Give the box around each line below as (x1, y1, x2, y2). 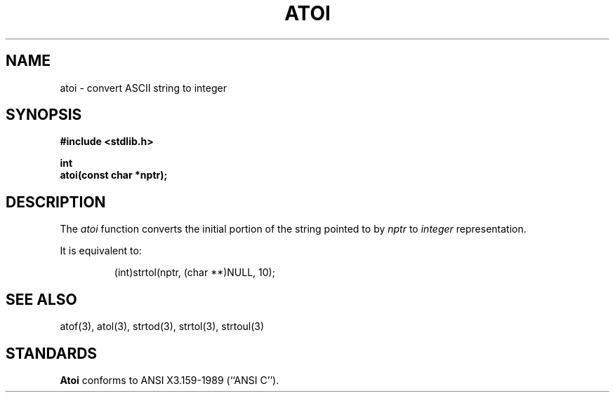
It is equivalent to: (60, 245, 142, 257)
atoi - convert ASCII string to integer (60, 81, 227, 94)
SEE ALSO (6, 290, 77, 308)
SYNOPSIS (6, 106, 82, 124)
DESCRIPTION (6, 193, 106, 211)
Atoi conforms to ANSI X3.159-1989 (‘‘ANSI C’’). (60, 373, 279, 386)
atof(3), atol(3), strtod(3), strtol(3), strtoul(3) (60, 320, 265, 333)
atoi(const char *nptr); (60, 169, 168, 181)
